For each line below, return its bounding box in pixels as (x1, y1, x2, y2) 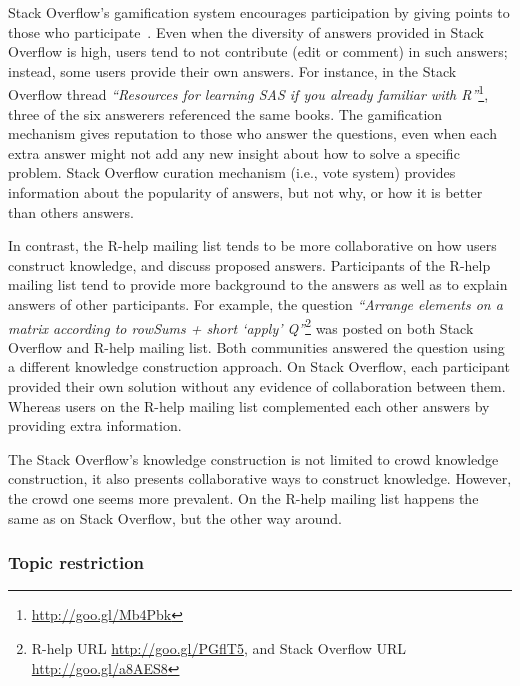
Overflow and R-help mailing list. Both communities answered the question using (8, 336, 505, 357)
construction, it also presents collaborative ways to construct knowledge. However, (8, 468, 512, 489)
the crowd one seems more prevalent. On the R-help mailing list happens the (8, 487, 479, 508)
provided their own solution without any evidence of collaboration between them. (8, 376, 506, 396)
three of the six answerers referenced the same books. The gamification (8, 103, 443, 124)
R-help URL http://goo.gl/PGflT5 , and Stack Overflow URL (31, 637, 407, 658)
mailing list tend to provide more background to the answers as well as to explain (8, 274, 508, 295)
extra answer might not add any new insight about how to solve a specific (8, 142, 460, 163)
